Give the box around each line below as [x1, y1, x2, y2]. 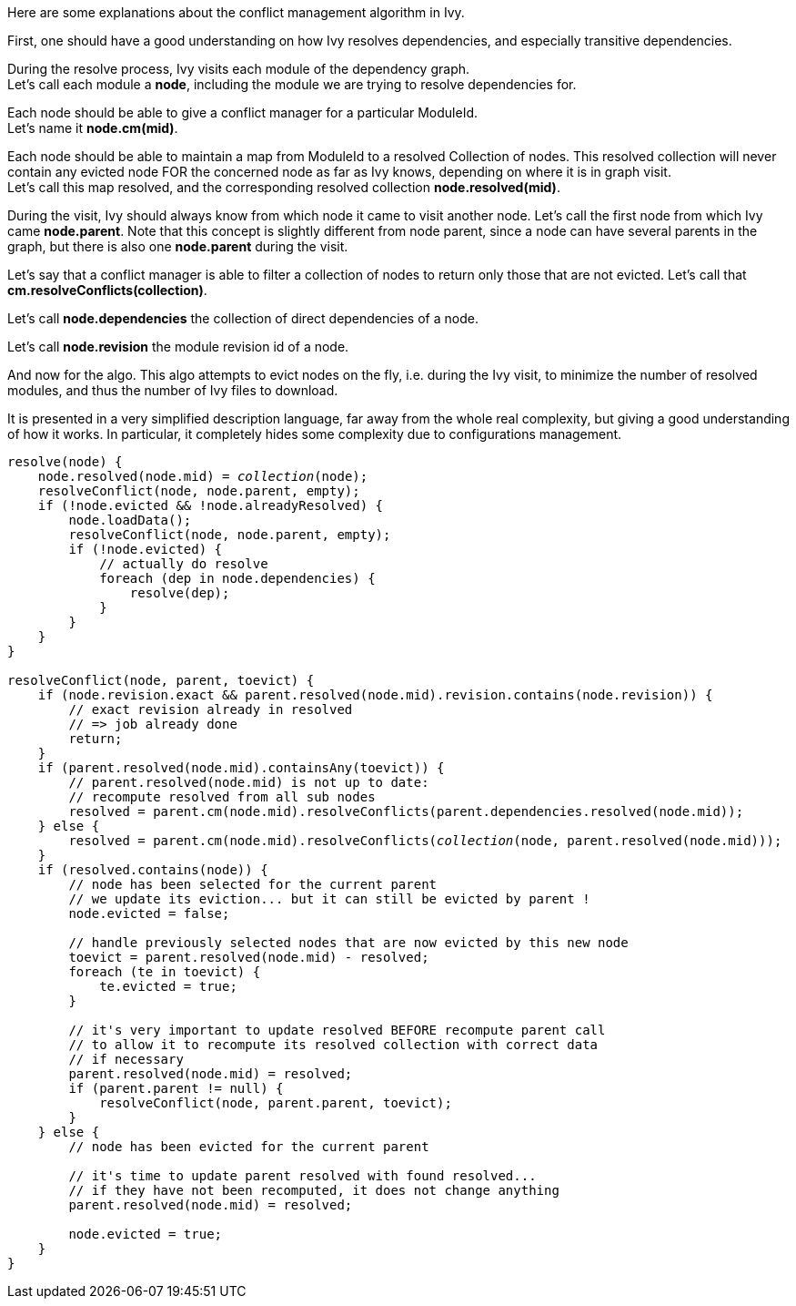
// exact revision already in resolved [68, 702, 353, 717]
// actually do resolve [99, 556, 268, 571]
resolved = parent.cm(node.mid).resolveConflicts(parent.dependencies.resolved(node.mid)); [68, 804, 744, 819]
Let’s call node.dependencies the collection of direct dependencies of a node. [7, 311, 479, 326]
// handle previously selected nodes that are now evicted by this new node [68, 935, 629, 950]
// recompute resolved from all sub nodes [68, 790, 376, 804]
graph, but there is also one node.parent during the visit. [7, 239, 348, 254]
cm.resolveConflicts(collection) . [7, 282, 207, 298]
